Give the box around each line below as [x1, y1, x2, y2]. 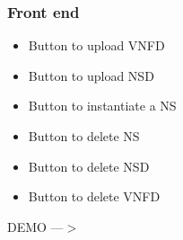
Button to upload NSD [28, 66, 154, 84]
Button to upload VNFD [28, 36, 165, 55]
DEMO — [7, 217, 64, 236]
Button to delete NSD [28, 156, 150, 175]
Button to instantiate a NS [28, 96, 177, 115]
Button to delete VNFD [28, 187, 161, 206]
